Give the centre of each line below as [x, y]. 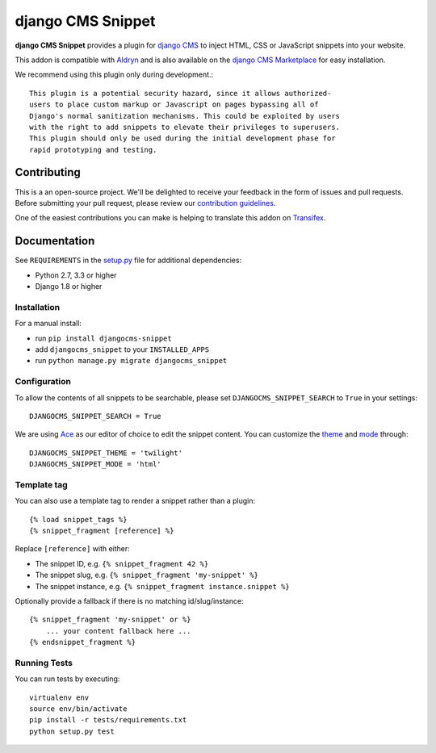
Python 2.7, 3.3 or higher [76, 275]
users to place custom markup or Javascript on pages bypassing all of [174, 105]
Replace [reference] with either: [73, 549]
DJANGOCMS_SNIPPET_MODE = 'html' [95, 464]
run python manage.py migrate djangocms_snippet [131, 361]
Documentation [55, 241]
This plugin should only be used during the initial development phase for [182, 138]
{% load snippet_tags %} [78, 519]
